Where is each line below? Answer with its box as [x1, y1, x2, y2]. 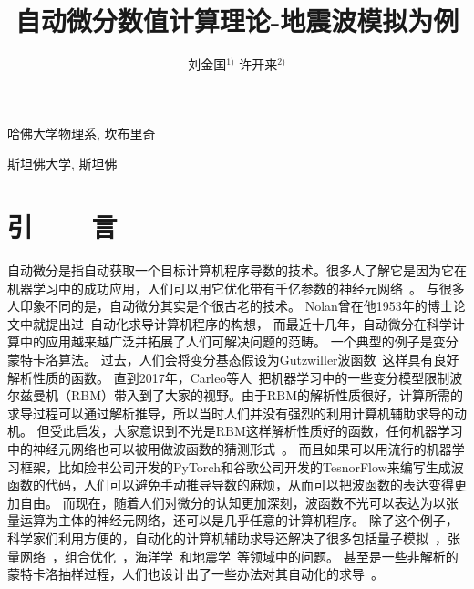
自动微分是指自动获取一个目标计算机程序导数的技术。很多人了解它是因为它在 [7, 261, 467, 280]
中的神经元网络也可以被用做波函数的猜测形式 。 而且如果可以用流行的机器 [7, 439, 452, 458]
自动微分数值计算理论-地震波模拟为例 [15, 2, 459, 39]
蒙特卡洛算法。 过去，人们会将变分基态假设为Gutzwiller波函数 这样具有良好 [7, 350, 459, 368]
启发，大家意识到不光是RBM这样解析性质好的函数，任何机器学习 [75, 421, 463, 440]
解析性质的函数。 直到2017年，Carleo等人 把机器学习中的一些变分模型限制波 [7, 367, 463, 387]
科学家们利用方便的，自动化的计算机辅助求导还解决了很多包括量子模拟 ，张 [7, 528, 460, 547]
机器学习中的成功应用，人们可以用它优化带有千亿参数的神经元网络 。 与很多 [7, 278, 465, 297]
